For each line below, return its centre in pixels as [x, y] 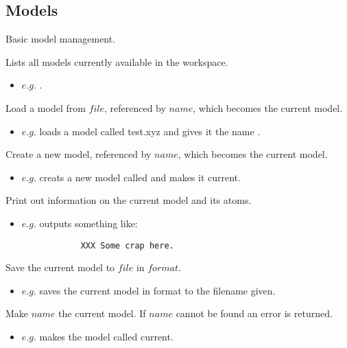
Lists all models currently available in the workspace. [117, 61]
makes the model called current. [106, 336]
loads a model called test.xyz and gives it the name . [150, 131]
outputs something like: [88, 223]
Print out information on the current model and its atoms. [129, 200]
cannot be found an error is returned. [254, 313]
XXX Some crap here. [127, 245]
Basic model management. [61, 39]
